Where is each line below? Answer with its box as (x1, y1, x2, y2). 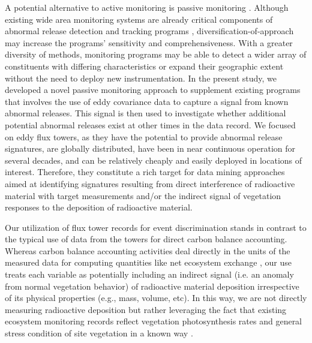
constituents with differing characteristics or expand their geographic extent (5, 59, 284, 72)
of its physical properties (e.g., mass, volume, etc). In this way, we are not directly (5, 291, 307, 304)
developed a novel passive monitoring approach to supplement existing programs (5, 83, 301, 96)
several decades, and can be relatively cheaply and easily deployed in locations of (5, 154, 302, 166)
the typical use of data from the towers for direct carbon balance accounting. (5, 233, 287, 245)
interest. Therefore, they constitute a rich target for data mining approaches (5, 166, 285, 178)
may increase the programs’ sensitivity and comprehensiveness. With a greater (5, 36, 293, 49)
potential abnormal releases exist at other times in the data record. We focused (5, 118, 296, 131)
